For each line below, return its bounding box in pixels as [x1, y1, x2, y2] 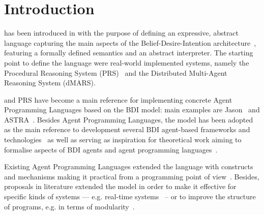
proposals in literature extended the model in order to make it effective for [4, 181, 237, 192]
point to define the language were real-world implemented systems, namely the [4, 57, 249, 68]
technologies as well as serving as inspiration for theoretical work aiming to [4, 134, 242, 145]
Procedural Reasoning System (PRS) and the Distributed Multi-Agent [4, 67, 227, 78]
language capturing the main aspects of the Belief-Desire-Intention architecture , [4, 37, 256, 48]
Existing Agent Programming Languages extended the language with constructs [4, 161, 253, 172]
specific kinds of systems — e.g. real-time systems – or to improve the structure [4, 191, 256, 202]
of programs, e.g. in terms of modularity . [4, 201, 135, 211]
